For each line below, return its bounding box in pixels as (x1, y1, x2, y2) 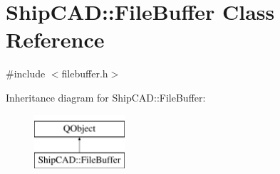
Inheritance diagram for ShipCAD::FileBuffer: (6, 89, 206, 104)
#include (6, 66, 46, 81)
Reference (6, 25, 105, 54)
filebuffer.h (61, 66, 108, 81)
